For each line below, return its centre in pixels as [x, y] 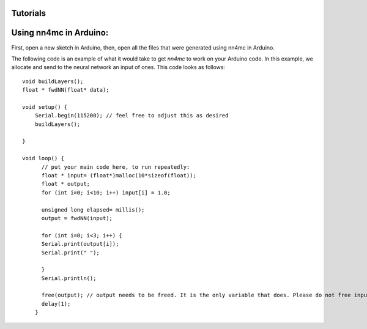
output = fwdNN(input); [77, 218]
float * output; [66, 184]
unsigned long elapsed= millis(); [93, 210]
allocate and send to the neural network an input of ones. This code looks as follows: [118, 67]
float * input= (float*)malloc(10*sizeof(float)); [119, 175]
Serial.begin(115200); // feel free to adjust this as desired [132, 116]
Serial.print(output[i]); [80, 244]
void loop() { [43, 158]
